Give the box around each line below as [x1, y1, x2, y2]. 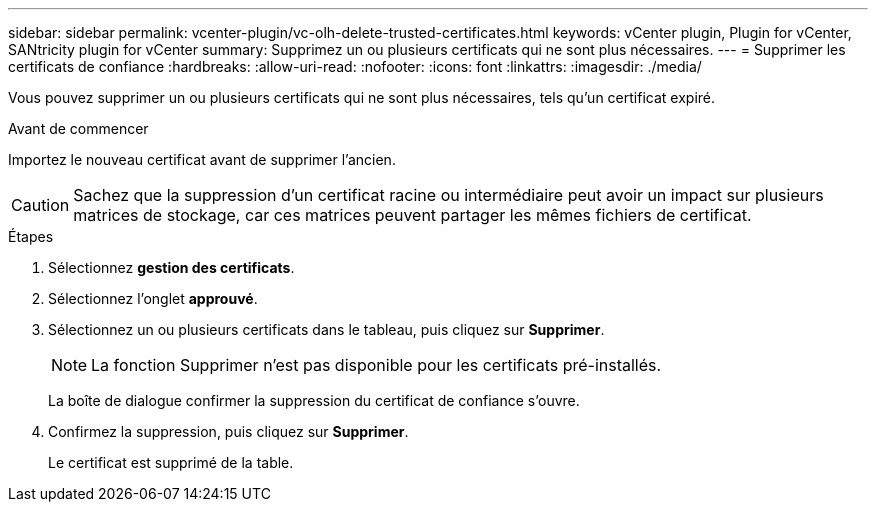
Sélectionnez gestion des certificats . [48, 259, 295, 276]
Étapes [8, 228, 54, 245]
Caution [11, 195, 70, 215]
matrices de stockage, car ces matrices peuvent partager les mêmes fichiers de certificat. [73, 205, 752, 225]
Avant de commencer [8, 120, 149, 137]
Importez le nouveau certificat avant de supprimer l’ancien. [8, 151, 396, 168]
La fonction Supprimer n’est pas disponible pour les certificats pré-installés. [91, 355, 662, 375]
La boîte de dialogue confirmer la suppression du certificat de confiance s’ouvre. [48, 392, 580, 409]
